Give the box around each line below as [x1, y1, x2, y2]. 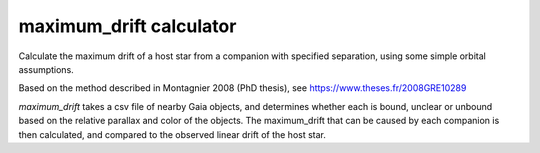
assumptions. [18, 63, 74, 75]
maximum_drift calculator [18, 15, 237, 37]
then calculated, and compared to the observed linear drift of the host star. [18, 128, 327, 140]
